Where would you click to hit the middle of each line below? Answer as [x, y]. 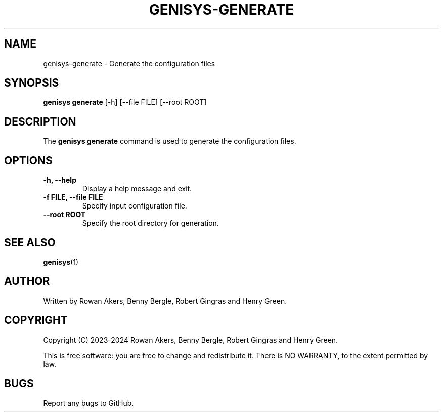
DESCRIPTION [40, 121]
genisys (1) [61, 262]
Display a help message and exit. [137, 189]
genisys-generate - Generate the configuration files [129, 63]
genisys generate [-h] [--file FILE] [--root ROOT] [125, 102]
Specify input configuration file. [135, 206]
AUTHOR [27, 281]
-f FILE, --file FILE [73, 197]
